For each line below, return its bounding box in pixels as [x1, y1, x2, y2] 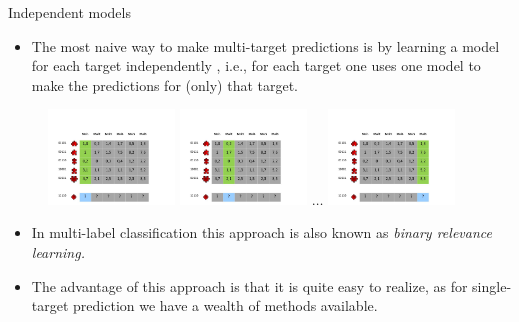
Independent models [8, 2, 131, 22]
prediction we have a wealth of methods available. [73, 295, 378, 316]
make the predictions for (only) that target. [31, 74, 299, 95]
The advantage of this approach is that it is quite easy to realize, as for [31, 275, 468, 296]
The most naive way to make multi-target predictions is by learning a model [31, 35, 500, 56]
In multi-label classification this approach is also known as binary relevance [31, 222, 492, 243]
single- [472, 275, 512, 296]
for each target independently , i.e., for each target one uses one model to [31, 55, 481, 76]
